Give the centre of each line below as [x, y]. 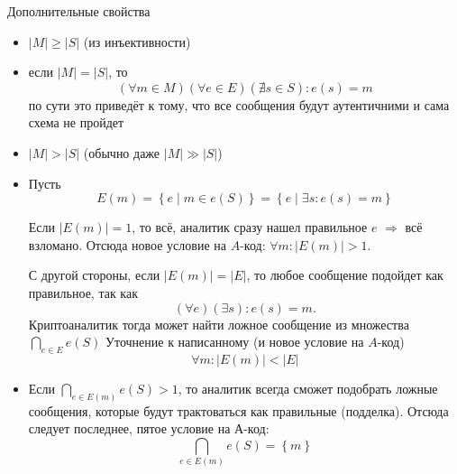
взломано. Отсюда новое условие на [127, 244]
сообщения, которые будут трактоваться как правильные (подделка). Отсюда [238, 410]
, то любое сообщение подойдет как [345, 275]
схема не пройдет [76, 122]
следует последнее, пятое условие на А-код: [149, 428]
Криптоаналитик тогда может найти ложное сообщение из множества [219, 324]
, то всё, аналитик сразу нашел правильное [250, 227]
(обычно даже [122, 152]
